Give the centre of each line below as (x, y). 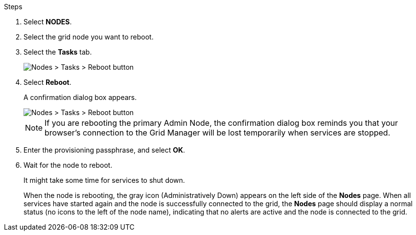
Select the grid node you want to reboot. (89, 37)
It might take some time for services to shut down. (104, 180)
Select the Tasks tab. (58, 52)
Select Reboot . (47, 82)
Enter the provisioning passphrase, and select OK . (104, 150)
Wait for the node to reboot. (68, 165)
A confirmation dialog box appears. (80, 97)
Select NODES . (48, 22)
